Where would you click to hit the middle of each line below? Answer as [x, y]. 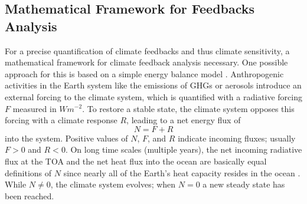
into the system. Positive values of [66, 138]
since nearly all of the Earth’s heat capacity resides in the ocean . [182, 172]
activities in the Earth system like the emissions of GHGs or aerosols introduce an [153, 85]
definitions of [28, 172]
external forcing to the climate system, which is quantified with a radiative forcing [153, 96]
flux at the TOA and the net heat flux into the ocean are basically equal [136, 161]
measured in [35, 108]
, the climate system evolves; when [113, 184]
